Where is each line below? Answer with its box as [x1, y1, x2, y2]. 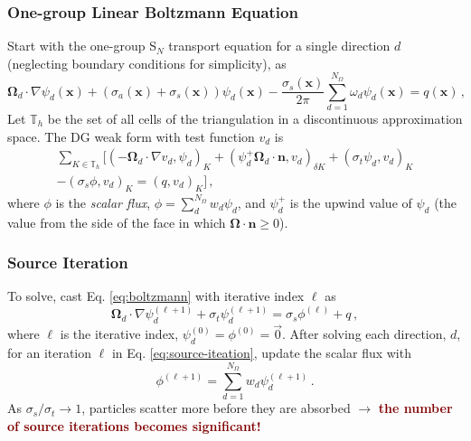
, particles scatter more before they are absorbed [81, 399, 351, 418]
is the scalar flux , [55, 192, 151, 211]
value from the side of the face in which [7, 212, 226, 231]
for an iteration [7, 343, 92, 362]
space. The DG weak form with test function [7, 127, 255, 145]
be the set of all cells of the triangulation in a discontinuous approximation [47, 108, 463, 127]
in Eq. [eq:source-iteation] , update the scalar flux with [111, 343, 411, 362]
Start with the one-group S [7, 36, 156, 55]
